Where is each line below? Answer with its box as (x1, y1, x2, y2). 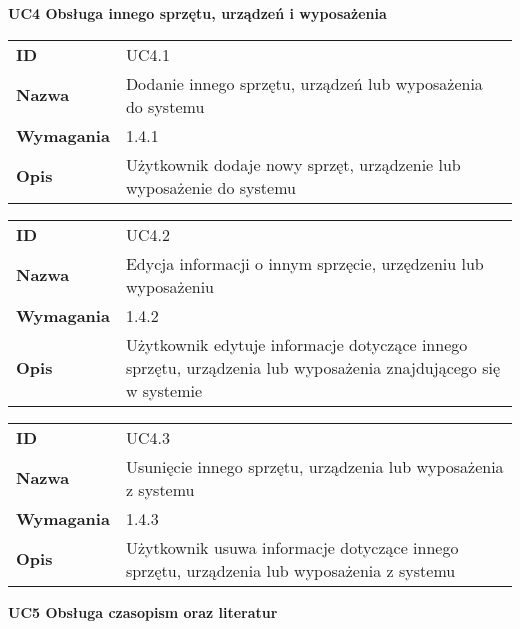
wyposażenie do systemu (125, 175, 296, 199)
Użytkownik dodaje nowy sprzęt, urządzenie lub (125, 152, 461, 176)
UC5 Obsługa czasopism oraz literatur (8, 601, 278, 622)
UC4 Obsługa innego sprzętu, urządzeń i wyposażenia (8, 3, 387, 23)
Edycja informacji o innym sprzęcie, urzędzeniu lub (125, 251, 484, 275)
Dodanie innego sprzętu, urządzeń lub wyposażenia (125, 71, 483, 95)
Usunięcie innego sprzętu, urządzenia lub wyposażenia (125, 454, 504, 478)
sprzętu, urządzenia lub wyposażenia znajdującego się (125, 355, 501, 379)
